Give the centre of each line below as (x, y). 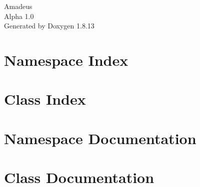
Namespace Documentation (100, 138)
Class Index (45, 99)
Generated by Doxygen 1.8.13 (49, 26)
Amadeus (18, 6)
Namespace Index (66, 60)
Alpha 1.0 (19, 16)
